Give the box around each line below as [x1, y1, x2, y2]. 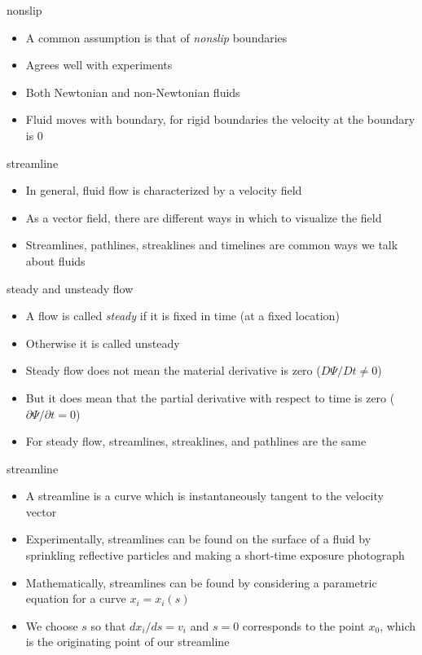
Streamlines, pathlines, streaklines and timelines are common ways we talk [25, 236, 398, 253]
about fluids [25, 252, 86, 269]
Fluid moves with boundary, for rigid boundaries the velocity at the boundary [25, 111, 415, 128]
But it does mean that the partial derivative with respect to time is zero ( [25, 389, 395, 406]
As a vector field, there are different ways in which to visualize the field [25, 209, 382, 226]
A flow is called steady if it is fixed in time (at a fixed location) [25, 307, 340, 324]
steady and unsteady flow [7, 279, 134, 297]
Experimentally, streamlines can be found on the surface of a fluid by [25, 530, 371, 547]
